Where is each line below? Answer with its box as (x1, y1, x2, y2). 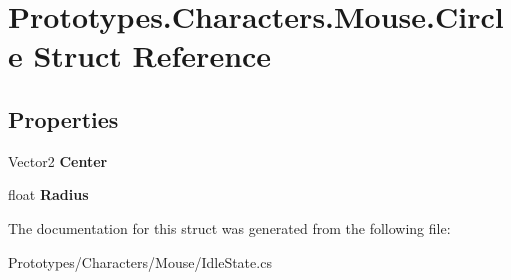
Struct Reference (33, 35, 272, 76)
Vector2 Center (8, 150, 108, 171)
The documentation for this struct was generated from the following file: (8, 217, 451, 238)
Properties (8, 103, 119, 134)
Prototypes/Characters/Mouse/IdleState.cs (8, 251, 272, 272)
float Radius (8, 184, 89, 205)
